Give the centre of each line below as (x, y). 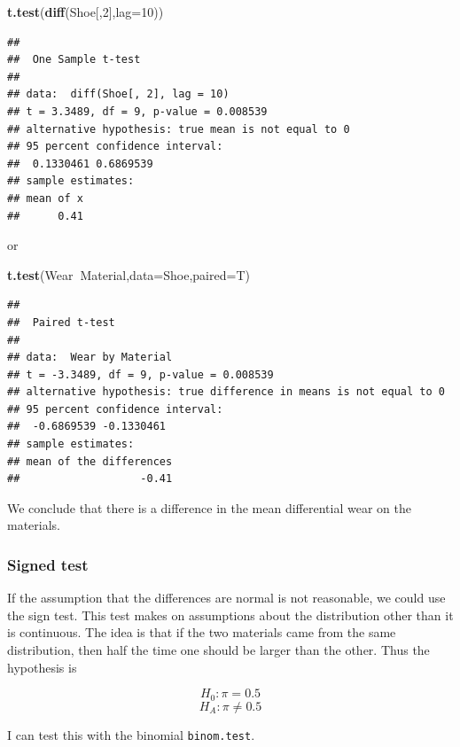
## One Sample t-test (74, 60)
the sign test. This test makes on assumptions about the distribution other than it (230, 615)
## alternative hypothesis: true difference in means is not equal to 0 (226, 392)
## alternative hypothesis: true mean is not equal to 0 (179, 129)
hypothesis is (42, 667)
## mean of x (45, 198)
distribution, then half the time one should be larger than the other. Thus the (218, 650)
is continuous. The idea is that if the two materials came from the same (202, 632)
